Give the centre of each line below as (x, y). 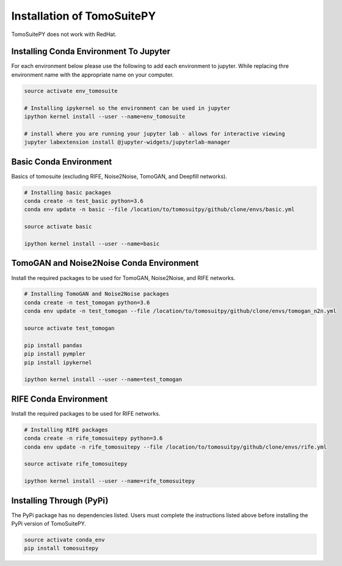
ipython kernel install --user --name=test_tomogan (103, 380)
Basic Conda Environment (62, 162)
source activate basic (58, 227)
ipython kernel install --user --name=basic (92, 244)
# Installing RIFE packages (66, 430)
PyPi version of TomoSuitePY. (49, 524)
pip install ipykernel (58, 362)
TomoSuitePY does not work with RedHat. (64, 34)
